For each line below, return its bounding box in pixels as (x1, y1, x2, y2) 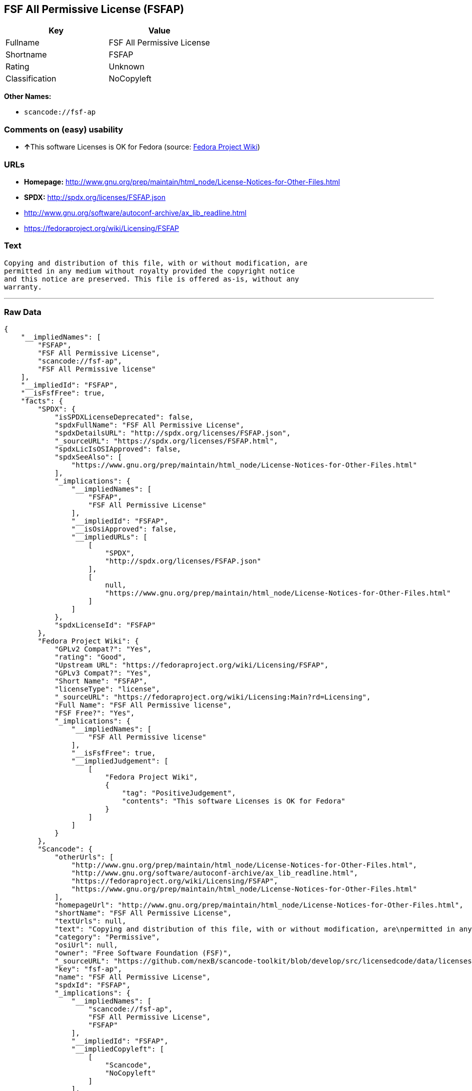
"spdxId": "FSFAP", (54, 981, 130, 989)
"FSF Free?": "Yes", (54, 709, 135, 717)
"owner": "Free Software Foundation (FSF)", (54, 949, 232, 957)
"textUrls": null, (54, 917, 126, 925)
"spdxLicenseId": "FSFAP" (54, 621, 156, 629)
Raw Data (4, 307, 41, 317)
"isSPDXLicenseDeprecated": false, (54, 413, 194, 421)
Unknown (108, 61, 144, 72)
